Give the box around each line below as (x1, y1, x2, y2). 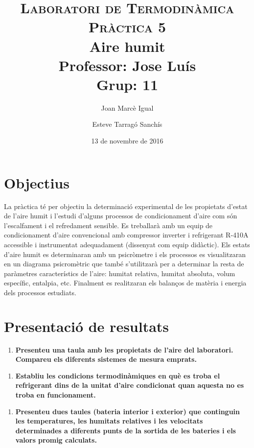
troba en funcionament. (15, 390, 96, 400)
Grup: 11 (96, 74, 159, 94)
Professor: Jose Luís (58, 55, 196, 75)
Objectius (4, 172, 69, 192)
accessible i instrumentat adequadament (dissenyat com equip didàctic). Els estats (4, 239, 250, 249)
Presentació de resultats (4, 316, 169, 336)
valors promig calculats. (15, 435, 97, 445)
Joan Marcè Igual (101, 102, 154, 113)
